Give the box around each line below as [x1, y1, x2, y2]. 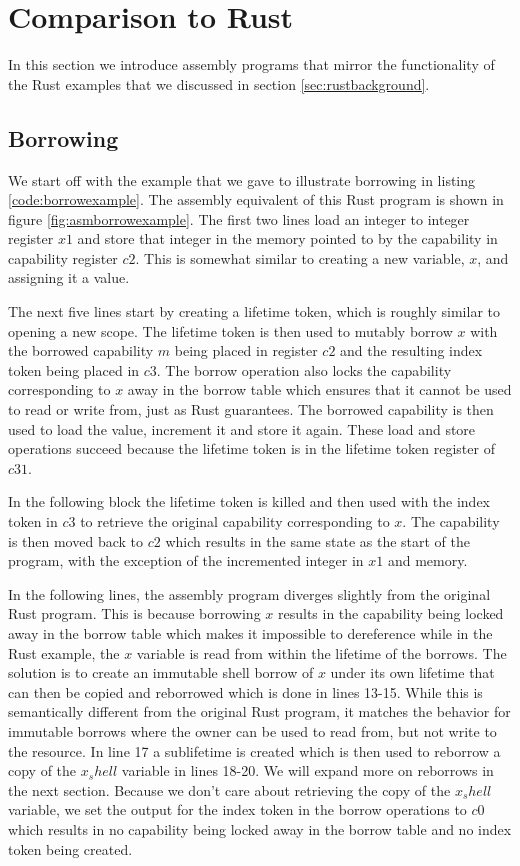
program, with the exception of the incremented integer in [8, 550, 364, 571]
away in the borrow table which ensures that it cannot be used [127, 379, 512, 400]
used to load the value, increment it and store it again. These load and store [8, 418, 476, 439]
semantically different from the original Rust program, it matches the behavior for [8, 701, 511, 722]
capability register [8, 247, 118, 268]
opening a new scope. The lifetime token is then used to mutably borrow [8, 320, 453, 341]
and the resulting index [340, 340, 483, 361]
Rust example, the [8, 642, 120, 663]
